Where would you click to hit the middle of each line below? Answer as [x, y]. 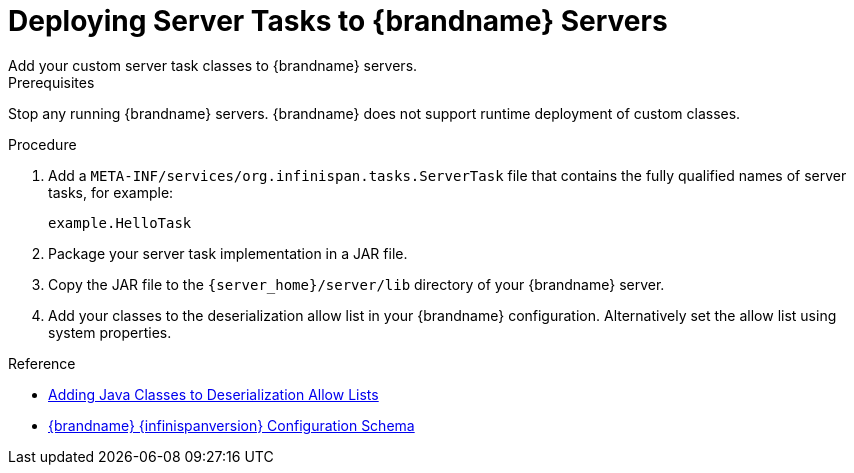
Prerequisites [51, 82]
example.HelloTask [120, 222]
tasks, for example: [111, 192]
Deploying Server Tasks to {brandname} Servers [338, 21]
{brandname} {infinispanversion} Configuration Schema [231, 425]
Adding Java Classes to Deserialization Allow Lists [213, 394]
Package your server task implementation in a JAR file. [228, 253]
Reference [42, 363]
